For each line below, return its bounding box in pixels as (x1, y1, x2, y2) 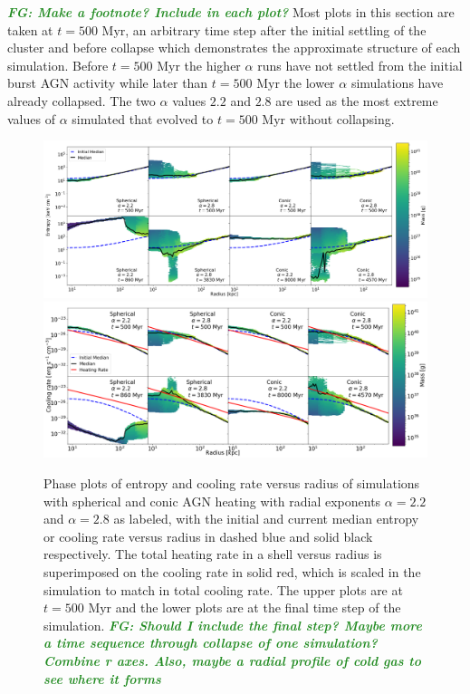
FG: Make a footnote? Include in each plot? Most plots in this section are (7, 3, 455, 21)
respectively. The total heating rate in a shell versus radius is (43, 545, 382, 564)
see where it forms (43, 669, 161, 688)
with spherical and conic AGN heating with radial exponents (43, 491, 381, 510)
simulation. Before (7, 55, 109, 74)
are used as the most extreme (275, 91, 438, 110)
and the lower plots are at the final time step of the (115, 598, 401, 617)
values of (7, 109, 55, 128)
